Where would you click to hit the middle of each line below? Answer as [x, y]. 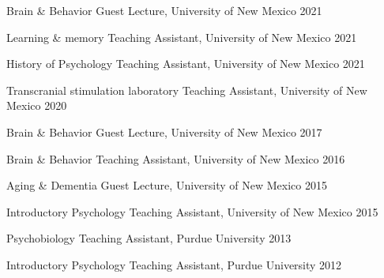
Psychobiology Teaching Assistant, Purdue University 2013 [149, 238]
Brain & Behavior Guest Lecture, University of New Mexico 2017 [164, 131]
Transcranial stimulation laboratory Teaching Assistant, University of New [187, 90]
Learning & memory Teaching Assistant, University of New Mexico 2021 [182, 37]
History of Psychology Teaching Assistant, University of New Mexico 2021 [186, 64]
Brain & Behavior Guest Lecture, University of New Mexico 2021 [164, 10]
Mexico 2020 [37, 105]
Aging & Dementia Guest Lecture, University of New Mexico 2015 [167, 185]
